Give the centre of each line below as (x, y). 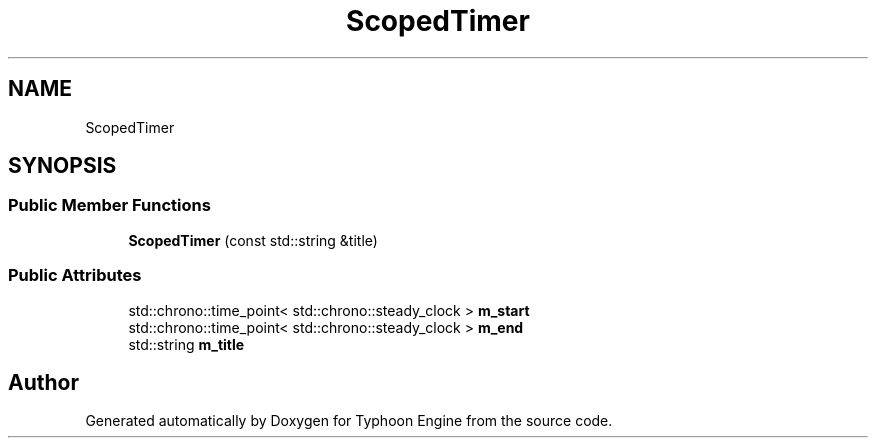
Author (43, 382)
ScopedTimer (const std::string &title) (253, 240)
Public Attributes (75, 275)
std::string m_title (186, 344)
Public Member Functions (109, 205)
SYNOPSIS (62, 166)
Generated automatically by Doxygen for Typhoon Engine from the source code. (349, 421)
